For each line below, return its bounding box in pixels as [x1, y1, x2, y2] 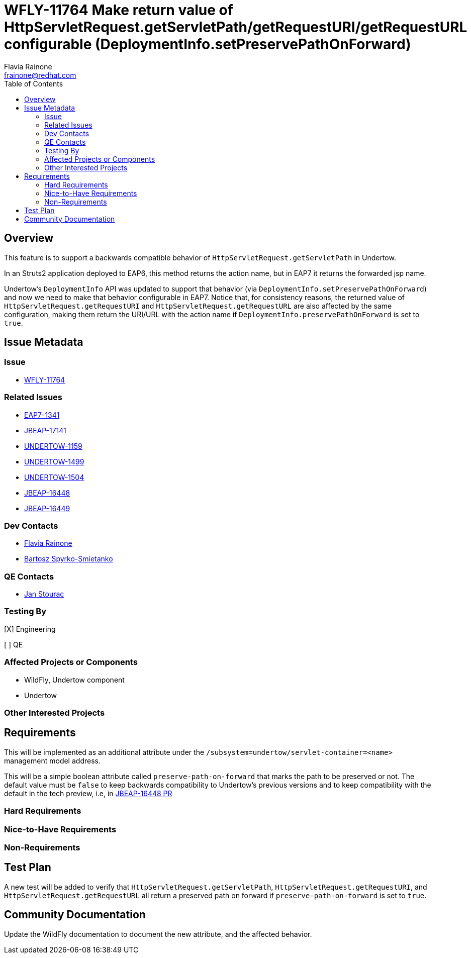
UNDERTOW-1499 [24, 457, 84, 466]
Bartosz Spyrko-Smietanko [24, 554, 113, 563]
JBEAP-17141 [24, 426, 66, 435]
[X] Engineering [4, 624, 56, 633]
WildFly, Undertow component [24, 675, 125, 684]
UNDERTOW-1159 [24, 441, 82, 450]
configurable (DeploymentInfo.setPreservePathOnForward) [4, 36, 411, 53]
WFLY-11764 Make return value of [4, 2, 233, 19]
